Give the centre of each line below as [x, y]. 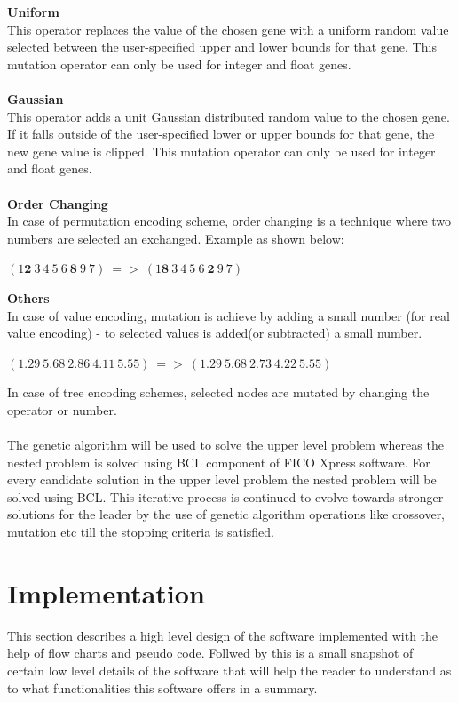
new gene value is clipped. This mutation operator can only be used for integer [221, 151]
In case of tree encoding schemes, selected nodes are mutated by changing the [218, 392]
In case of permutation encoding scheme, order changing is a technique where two [229, 221]
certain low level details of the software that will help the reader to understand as [229, 670]
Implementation [106, 592]
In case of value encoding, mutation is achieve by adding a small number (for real [229, 315]
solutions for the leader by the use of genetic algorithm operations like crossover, [226, 514]
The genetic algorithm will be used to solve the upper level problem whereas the [225, 445]
